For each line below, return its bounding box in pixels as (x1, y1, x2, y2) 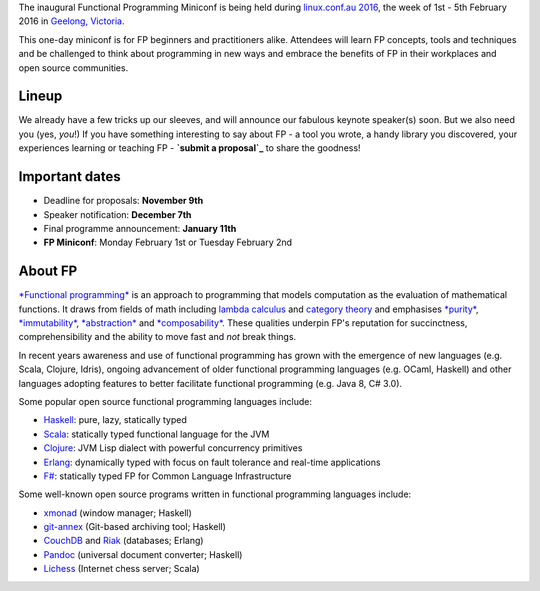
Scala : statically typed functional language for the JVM (43, 428, 270, 440)
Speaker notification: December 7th (43, 208, 192, 220)
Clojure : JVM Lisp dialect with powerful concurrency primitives (43, 442, 303, 454)
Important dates (18, 168, 122, 185)
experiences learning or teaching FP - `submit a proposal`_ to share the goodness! (18, 142, 361, 154)
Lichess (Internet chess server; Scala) (43, 563, 200, 575)
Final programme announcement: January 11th (43, 222, 237, 234)
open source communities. (18, 61, 129, 74)
